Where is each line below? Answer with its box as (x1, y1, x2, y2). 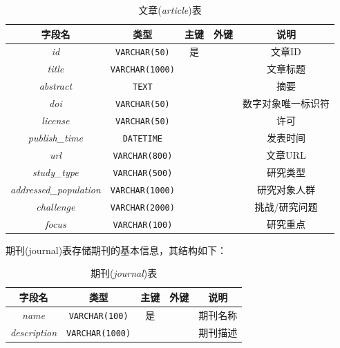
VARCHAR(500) (113, 168, 173, 178)
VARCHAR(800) (113, 151, 173, 161)
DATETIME (122, 133, 162, 144)
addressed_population (10, 182, 101, 196)
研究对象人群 (256, 182, 315, 196)
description (10, 325, 57, 339)
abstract (39, 79, 73, 93)
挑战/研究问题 (254, 199, 318, 213)
